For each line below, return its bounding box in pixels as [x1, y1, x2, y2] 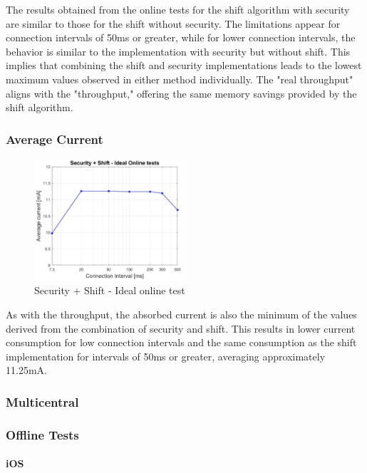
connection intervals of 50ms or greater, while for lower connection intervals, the [6, 30, 356, 45]
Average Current [6, 130, 103, 147]
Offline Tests [6, 425, 79, 443]
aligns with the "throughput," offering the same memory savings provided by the [6, 85, 357, 100]
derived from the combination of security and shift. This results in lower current [6, 321, 356, 336]
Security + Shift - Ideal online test [34, 283, 185, 298]
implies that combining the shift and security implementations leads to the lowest [6, 58, 362, 73]
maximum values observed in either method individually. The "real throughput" [6, 71, 353, 86]
